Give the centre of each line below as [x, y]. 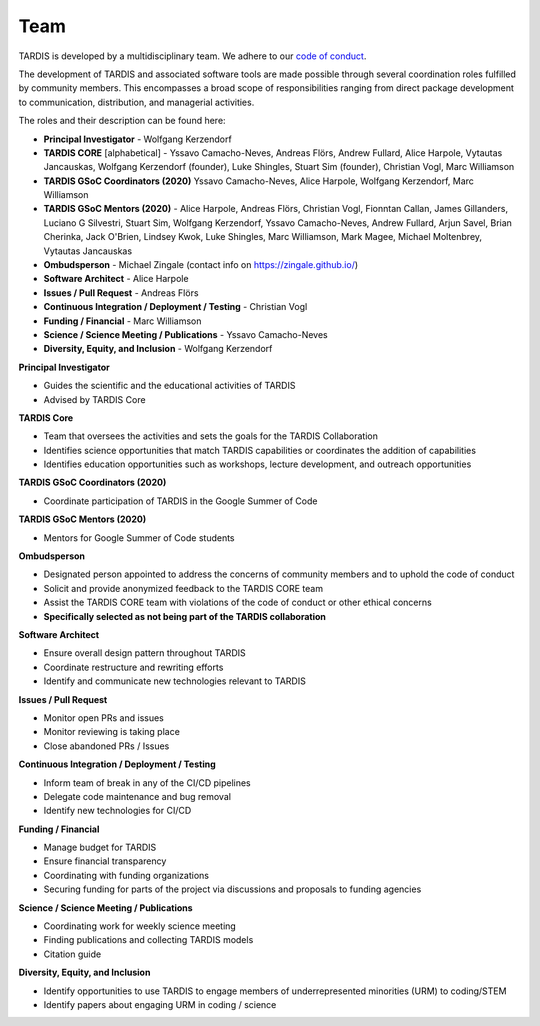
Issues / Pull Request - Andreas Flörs [121, 292]
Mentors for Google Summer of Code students [139, 537]
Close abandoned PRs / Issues [106, 746]
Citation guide [72, 954]
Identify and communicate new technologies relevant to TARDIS [175, 681]
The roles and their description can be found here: [122, 121]
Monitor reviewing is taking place [111, 732]
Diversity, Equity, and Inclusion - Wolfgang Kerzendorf [158, 349]
